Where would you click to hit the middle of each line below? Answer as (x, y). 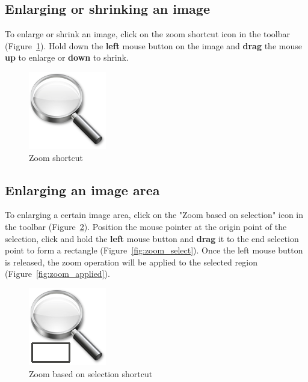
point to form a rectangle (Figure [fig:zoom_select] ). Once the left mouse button (154, 250)
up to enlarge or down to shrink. (67, 57)
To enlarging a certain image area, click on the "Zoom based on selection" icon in (154, 215)
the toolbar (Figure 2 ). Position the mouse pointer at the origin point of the (146, 226)
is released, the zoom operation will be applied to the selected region (131, 262)
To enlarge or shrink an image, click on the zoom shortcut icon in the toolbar (148, 34)
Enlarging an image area (82, 189)
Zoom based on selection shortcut (91, 373)
